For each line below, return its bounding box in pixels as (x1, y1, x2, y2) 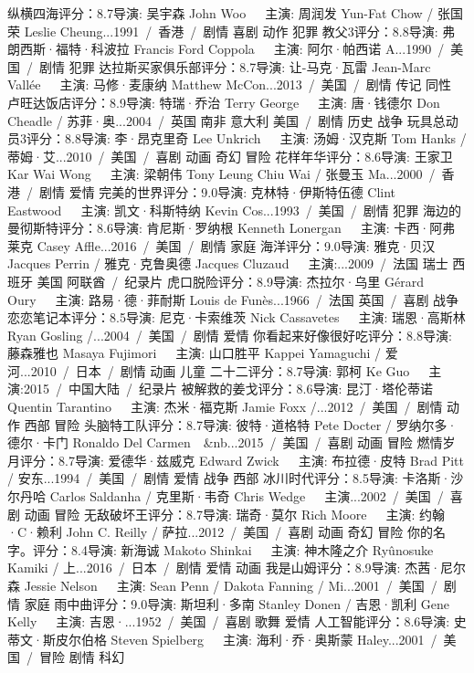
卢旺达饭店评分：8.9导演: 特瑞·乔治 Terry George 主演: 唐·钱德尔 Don (7, 92, 440, 111)
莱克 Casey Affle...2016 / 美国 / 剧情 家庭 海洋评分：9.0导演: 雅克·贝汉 (7, 236, 436, 255)
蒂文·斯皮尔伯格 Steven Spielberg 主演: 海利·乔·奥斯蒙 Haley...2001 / (7, 629, 437, 648)
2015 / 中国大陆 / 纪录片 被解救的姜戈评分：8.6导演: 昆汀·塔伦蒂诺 (23, 379, 433, 398)
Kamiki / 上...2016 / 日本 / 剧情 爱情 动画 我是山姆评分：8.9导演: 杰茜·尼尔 (7, 558, 467, 577)
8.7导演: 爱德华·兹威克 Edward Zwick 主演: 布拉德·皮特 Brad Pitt (58, 450, 465, 469)
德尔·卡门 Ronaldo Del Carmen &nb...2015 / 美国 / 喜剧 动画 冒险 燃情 (7, 433, 443, 452)
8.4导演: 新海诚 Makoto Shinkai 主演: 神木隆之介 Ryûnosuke (70, 540, 434, 559)
